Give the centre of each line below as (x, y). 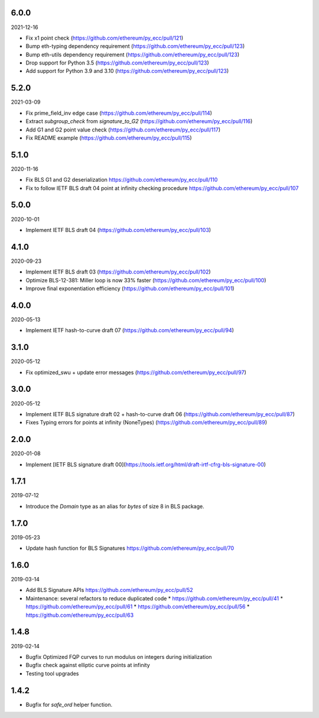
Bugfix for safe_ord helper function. (69, 704)
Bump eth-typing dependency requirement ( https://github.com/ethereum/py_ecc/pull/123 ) (135, 46)
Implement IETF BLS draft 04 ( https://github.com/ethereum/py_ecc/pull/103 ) (118, 230)
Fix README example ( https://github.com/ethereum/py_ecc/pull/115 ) (109, 138)
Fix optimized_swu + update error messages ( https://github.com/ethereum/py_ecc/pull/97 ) (136, 372)
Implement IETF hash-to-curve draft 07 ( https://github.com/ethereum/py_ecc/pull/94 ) (130, 330)
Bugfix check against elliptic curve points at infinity (88, 665)
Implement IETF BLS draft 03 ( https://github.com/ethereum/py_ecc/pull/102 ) (118, 272)
